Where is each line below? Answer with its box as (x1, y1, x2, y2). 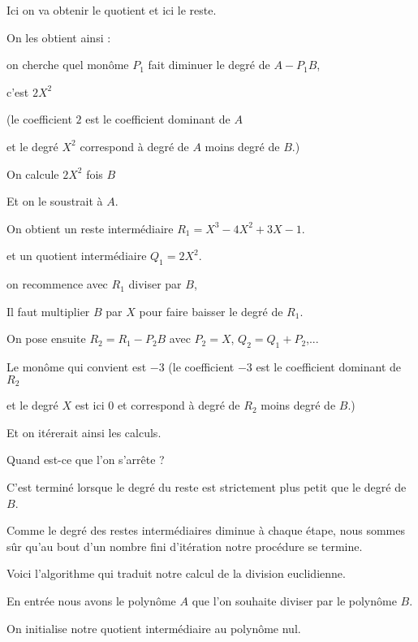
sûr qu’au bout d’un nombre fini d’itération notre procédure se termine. (6, 537, 363, 554)
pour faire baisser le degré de (139, 302, 283, 319)
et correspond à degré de (117, 397, 240, 414)
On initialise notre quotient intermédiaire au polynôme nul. (6, 619, 301, 636)
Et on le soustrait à (6, 193, 103, 210)
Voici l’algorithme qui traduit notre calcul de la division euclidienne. (6, 565, 346, 582)
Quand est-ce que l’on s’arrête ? (6, 451, 165, 468)
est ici (75, 397, 105, 414)
